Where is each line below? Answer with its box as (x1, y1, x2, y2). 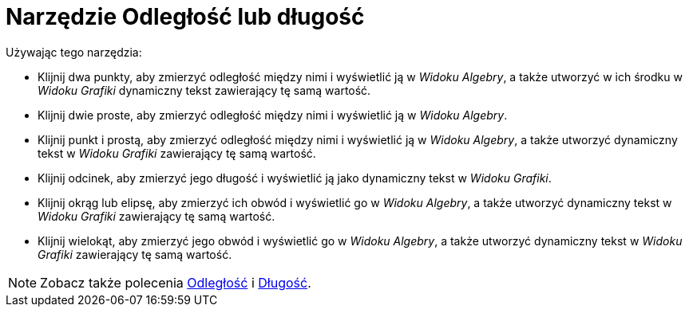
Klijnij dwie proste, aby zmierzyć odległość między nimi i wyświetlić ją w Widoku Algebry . (38, 108, 508, 122)
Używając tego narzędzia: (6, 45, 142, 59)
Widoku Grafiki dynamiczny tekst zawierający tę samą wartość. (38, 83, 371, 97)
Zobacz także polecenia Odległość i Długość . (40, 274, 311, 291)
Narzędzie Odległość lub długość (6, 3, 365, 30)
